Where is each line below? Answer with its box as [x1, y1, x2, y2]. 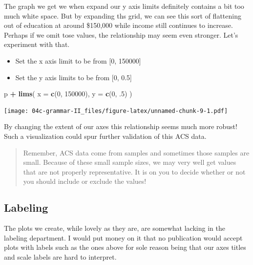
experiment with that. [4, 39, 70, 49]
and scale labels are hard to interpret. [4, 251, 117, 262]
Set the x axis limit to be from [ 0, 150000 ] [15, 55, 141, 66]
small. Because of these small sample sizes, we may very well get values [23, 157, 236, 167]
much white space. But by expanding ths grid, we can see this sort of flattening [4, 10, 241, 21]
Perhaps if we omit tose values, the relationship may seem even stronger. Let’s [4, 29, 238, 40]
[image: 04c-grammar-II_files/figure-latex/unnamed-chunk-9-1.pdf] [4, 107, 228, 114]
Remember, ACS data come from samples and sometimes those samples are [23, 147, 250, 157]
